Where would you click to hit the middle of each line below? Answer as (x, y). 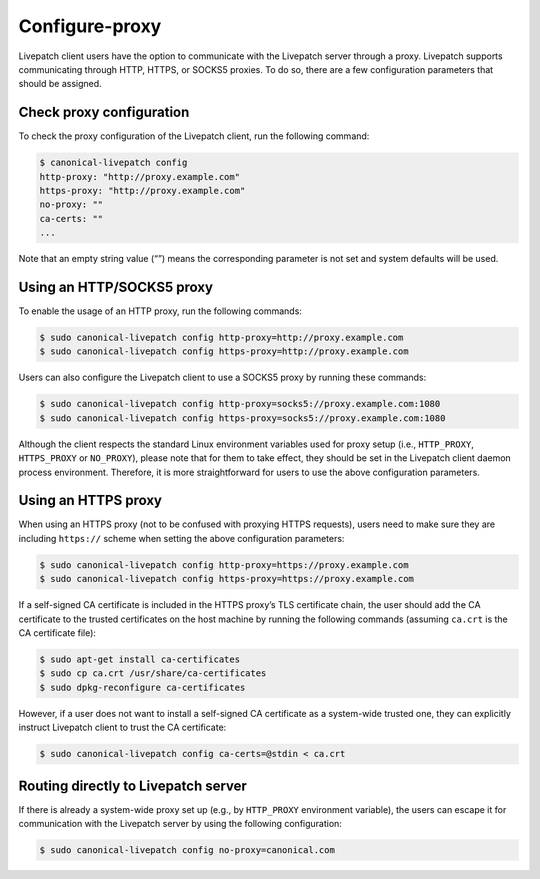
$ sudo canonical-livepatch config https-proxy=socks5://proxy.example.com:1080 (242, 418)
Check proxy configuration (104, 112)
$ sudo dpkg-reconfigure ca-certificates (142, 687)
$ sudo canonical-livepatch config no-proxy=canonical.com (187, 850)
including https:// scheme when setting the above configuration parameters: (181, 538)
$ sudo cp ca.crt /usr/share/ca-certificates (153, 673)
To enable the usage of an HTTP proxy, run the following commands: (160, 311)
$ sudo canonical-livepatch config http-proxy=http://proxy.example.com (221, 338)
